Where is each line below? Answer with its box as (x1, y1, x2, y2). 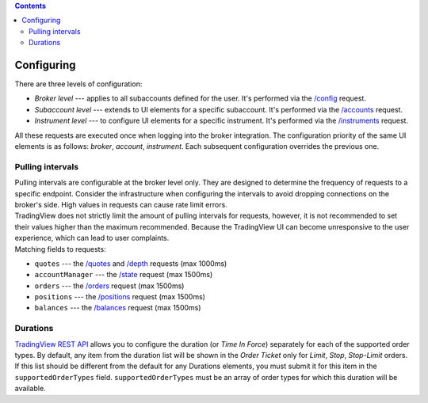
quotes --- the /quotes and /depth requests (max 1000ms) (34, 258, 227, 268)
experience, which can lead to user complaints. (14, 234, 170, 243)
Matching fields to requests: (14, 244, 106, 253)
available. (14, 384, 47, 393)
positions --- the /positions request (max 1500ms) (34, 292, 206, 302)
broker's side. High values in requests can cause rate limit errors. (14, 200, 227, 209)
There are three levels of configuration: (14, 79, 143, 89)
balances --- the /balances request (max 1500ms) (34, 303, 201, 313)
